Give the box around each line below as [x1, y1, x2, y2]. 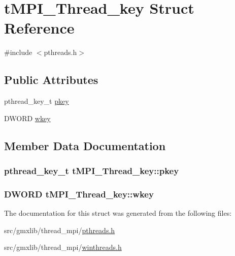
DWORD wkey [4, 112, 51, 123]
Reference [4, 17, 75, 38]
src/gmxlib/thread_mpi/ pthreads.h [4, 224, 115, 235]
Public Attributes [4, 72, 98, 88]
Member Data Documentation [4, 137, 166, 153]
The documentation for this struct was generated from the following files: [4, 208, 232, 218]
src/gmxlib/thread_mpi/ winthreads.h [4, 242, 122, 252]
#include [4, 47, 32, 58]
